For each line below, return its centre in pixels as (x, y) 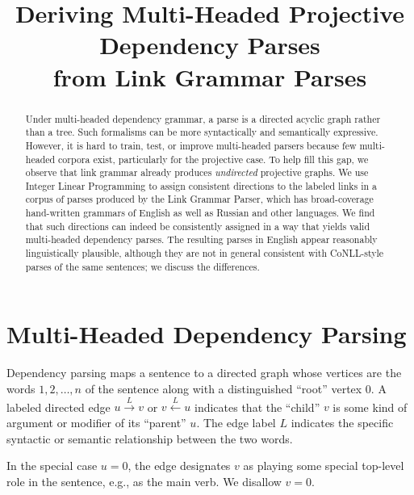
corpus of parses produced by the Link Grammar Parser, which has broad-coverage (199, 199)
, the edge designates (179, 466)
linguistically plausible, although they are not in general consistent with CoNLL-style (205, 253)
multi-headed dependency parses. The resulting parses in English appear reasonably (201, 239)
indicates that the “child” (257, 407)
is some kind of (370, 407)
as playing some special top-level (324, 466)
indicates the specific (342, 422)
